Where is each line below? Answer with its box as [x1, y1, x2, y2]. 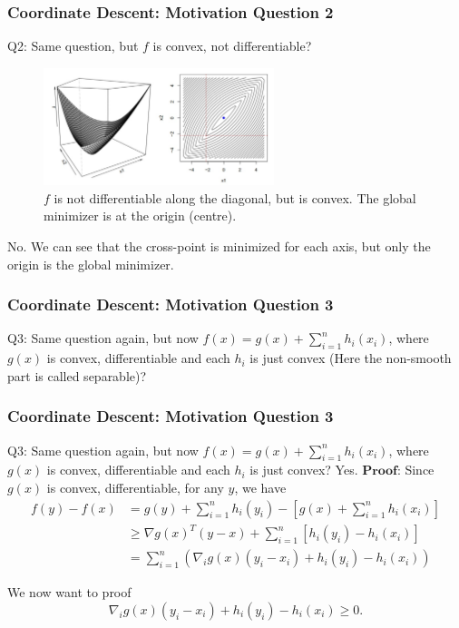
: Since [396, 460, 435, 479]
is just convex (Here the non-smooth [249, 348, 452, 368]
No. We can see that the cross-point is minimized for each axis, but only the [7, 237, 431, 256]
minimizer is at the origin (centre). [44, 206, 237, 225]
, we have [234, 478, 287, 497]
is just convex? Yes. [249, 460, 358, 479]
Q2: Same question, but [7, 36, 139, 55]
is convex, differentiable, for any [46, 478, 224, 497]
